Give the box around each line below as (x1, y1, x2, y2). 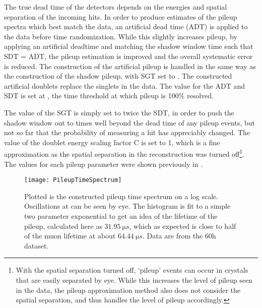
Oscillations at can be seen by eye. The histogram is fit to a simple (24, 201, 231, 211)
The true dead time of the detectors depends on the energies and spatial (4, 2, 227, 12)
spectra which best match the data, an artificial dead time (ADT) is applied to (4, 21, 248, 32)
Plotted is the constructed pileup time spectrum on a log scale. (24, 191, 219, 201)
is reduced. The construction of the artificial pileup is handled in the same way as (4, 60, 256, 71)
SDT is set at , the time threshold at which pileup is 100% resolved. (4, 90, 214, 101)
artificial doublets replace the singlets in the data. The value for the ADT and (4, 80, 245, 91)
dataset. (24, 240, 49, 251)
